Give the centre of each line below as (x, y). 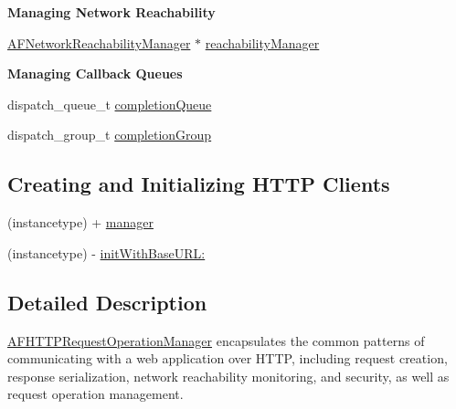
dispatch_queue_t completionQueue (110, 104)
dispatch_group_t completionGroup (110, 135)
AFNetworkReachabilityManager (99, 42)
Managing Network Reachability (111, 12)
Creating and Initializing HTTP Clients (199, 184)
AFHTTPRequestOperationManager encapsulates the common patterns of (216, 340)
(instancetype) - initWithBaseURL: (106, 252)
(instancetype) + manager (80, 222)
